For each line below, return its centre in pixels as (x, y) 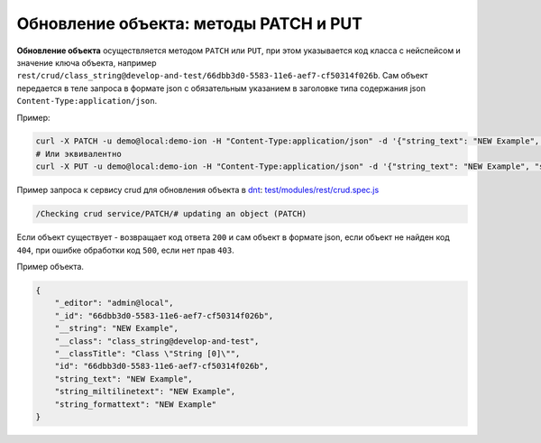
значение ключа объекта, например (87, 62)
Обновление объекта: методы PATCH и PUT (190, 23)
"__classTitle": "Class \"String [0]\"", (147, 353)
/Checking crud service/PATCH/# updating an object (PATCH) (171, 214)
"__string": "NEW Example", (117, 328)
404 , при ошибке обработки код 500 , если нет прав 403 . (125, 250)
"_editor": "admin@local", (115, 303)
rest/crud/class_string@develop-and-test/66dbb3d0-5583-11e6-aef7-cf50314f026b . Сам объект (222, 76)
